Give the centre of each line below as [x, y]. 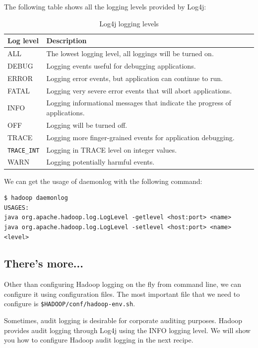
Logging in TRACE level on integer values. [112, 149]
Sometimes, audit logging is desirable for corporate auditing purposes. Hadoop [123, 320]
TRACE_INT [24, 150]
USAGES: [17, 208]
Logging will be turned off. [87, 125]
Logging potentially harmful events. [100, 162]
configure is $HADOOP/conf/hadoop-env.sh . [70, 304]
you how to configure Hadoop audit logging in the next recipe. [99, 340]
